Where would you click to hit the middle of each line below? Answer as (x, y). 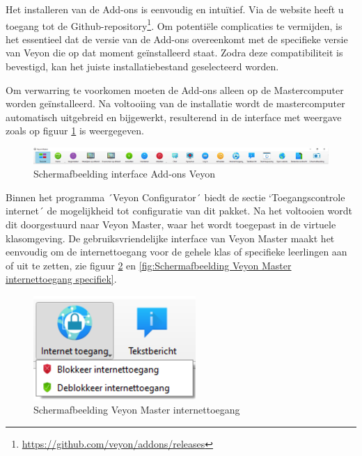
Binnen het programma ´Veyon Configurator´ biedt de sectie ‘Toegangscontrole (175, 197)
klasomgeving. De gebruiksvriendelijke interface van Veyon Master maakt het (170, 238)
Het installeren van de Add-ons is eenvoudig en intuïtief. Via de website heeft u (175, 9)
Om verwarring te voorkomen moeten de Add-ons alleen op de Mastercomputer (175, 89)
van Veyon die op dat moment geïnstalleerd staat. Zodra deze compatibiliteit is (174, 53)
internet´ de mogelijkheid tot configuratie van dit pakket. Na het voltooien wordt (179, 211)
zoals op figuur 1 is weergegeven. (75, 131)
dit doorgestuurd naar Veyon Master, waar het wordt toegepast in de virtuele (171, 224)
